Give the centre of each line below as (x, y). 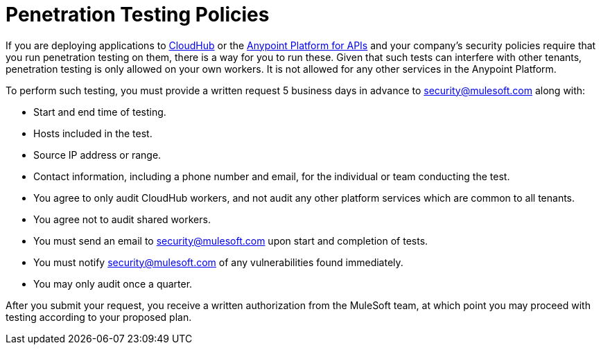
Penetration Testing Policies (138, 15)
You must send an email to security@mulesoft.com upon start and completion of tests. (231, 240)
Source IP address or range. (97, 155)
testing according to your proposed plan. (99, 317)
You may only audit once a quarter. (113, 283)
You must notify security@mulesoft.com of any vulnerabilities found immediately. (218, 262)
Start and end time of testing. (100, 112)
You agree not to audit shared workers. (122, 219)
